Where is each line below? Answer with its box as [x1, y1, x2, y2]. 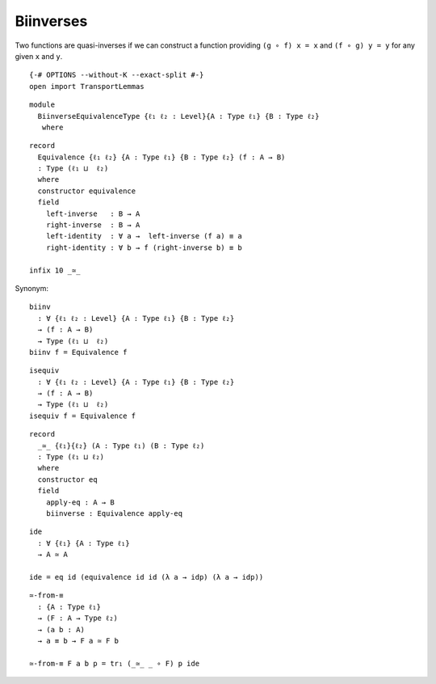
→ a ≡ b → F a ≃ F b [37, 635, 119, 645]
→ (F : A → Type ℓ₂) [37, 614, 119, 623]
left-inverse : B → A [45, 209, 140, 218]
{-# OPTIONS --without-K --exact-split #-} [29, 70, 204, 80]
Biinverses [15, 12, 88, 30]
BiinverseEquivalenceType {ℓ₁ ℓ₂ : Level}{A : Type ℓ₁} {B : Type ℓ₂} [37, 112, 320, 120]
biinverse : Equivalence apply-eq [45, 509, 183, 517]
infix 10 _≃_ [29, 265, 81, 275]
